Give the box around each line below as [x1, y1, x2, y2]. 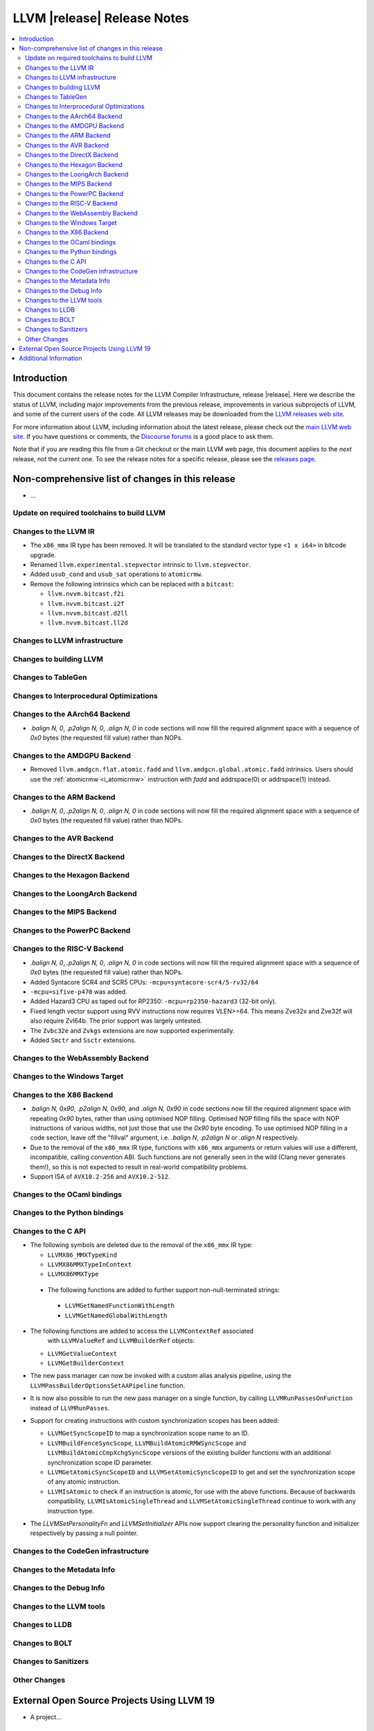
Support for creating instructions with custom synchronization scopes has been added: [30, 1417, 279, 1425]
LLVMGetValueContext [47, 1349, 118, 1357]
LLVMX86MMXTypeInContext [47, 1260, 132, 1268]
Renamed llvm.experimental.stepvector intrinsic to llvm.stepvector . [30, 561, 251, 569]
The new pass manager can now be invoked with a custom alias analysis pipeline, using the [30, 1372, 292, 1380]
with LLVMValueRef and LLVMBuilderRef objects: [47, 1336, 195, 1345]
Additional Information [19, 354, 82, 363]
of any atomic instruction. [47, 1478, 121, 1486]
